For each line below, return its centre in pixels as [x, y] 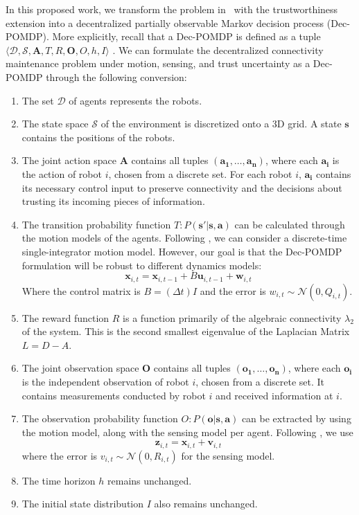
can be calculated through [290, 224]
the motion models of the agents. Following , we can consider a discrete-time [184, 238]
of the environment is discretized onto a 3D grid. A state [221, 124]
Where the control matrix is [81, 290]
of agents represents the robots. [135, 100]
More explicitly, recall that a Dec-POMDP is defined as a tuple [186, 36]
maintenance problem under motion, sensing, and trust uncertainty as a [158, 63]
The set [38, 100]
